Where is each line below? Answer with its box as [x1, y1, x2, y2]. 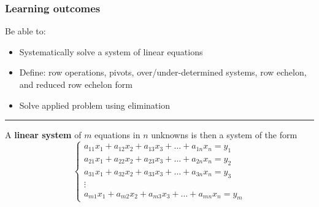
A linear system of [5, 128, 82, 141]
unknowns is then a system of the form [151, 128, 298, 141]
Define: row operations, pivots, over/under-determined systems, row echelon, [19, 66, 307, 79]
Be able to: [5, 25, 46, 37]
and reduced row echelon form [19, 78, 133, 90]
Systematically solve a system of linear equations [19, 45, 203, 58]
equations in [94, 128, 140, 141]
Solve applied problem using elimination [19, 98, 170, 111]
